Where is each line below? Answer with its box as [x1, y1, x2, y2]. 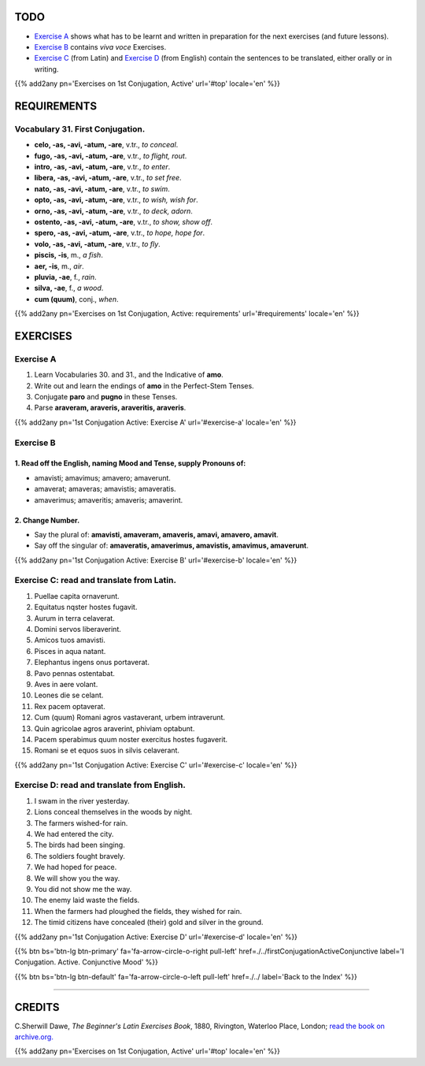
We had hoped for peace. [34, 863, 117, 872]
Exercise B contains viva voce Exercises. [34, 42, 167, 51]
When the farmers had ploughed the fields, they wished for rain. [34, 906, 242, 916]
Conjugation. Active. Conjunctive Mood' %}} [14, 957, 159, 967]
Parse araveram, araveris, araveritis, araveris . [34, 403, 187, 413]
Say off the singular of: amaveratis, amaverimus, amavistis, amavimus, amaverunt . [34, 540, 309, 551]
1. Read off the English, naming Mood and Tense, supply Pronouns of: [14, 459, 246, 468]
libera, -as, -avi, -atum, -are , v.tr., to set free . [34, 173, 182, 183]
